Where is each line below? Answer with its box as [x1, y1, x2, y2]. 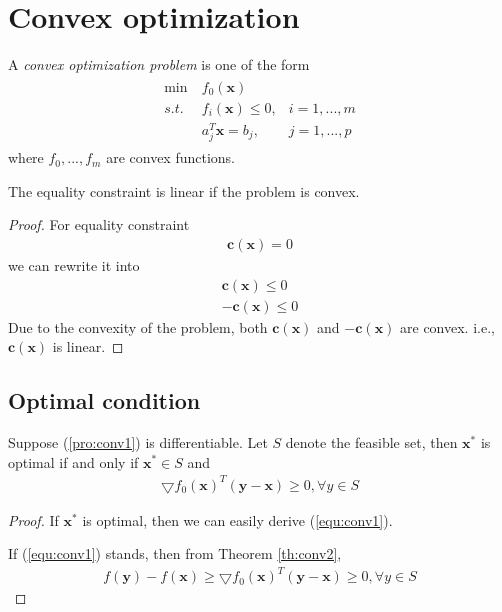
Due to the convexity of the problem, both [8, 316, 268, 337]
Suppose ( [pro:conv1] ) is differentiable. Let [8, 431, 268, 452]
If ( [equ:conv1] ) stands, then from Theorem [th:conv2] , [8, 543, 342, 564]
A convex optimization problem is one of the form [8, 54, 310, 75]
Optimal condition [8, 385, 201, 416]
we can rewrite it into [8, 254, 140, 275]
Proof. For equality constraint [8, 214, 190, 235]
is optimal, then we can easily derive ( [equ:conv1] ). [82, 509, 393, 530]
